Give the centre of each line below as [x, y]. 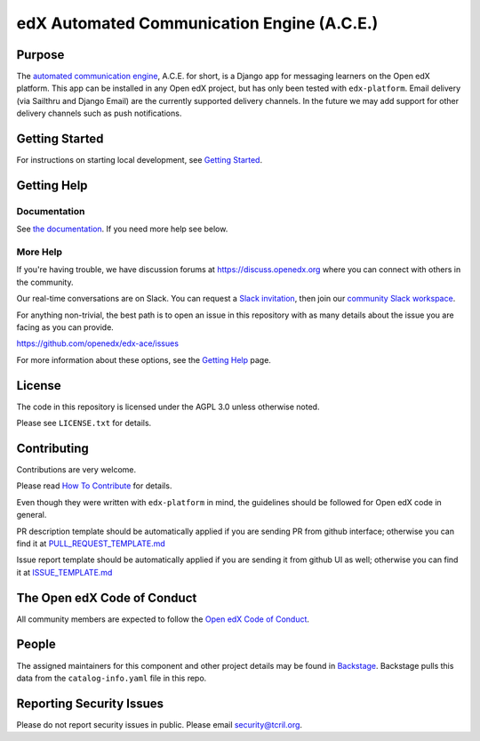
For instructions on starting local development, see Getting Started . [139, 160]
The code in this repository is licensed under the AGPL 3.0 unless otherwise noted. [168, 407]
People [36, 644]
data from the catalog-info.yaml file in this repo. [112, 678]
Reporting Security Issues [90, 703]
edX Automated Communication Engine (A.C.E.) [197, 23]
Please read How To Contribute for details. [94, 486]
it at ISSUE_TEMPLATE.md [64, 572]
